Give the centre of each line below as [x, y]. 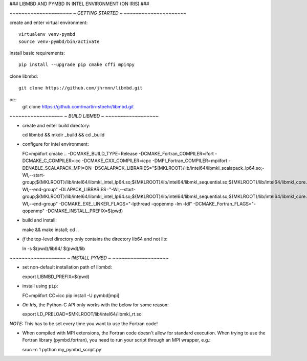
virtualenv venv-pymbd [47, 34]
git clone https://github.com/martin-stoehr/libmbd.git [78, 106]
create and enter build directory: [56, 125]
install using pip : [40, 286]
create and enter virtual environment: [49, 22]
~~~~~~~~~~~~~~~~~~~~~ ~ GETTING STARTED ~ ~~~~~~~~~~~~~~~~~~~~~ [98, 13]
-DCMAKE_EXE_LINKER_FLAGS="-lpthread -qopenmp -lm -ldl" [126, 204]
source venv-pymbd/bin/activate [59, 41]
